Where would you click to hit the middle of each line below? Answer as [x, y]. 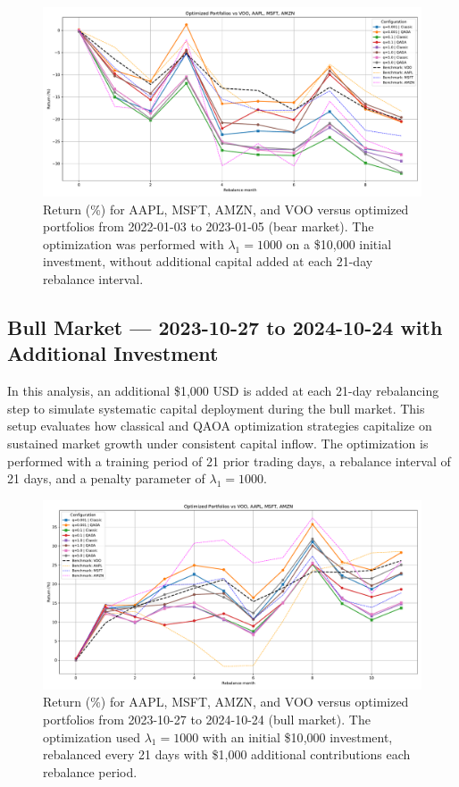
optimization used [92, 737]
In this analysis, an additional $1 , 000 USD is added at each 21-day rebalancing [223, 391]
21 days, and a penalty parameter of [106, 478]
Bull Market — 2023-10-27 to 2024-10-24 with [225, 327]
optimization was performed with [134, 243]
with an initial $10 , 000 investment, [297, 737]
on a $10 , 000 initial [339, 243]
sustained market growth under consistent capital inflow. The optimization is [218, 443]
